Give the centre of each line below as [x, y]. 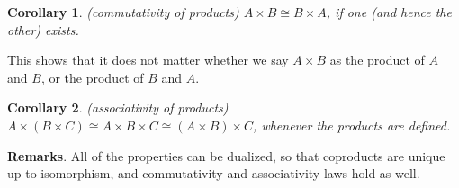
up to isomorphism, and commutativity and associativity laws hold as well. [214, 173]
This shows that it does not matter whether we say [148, 60]
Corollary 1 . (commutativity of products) [123, 12]
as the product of [377, 60]
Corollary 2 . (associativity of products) [118, 107]
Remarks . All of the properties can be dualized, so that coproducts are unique [226, 155]
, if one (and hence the [389, 12]
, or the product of [92, 77]
